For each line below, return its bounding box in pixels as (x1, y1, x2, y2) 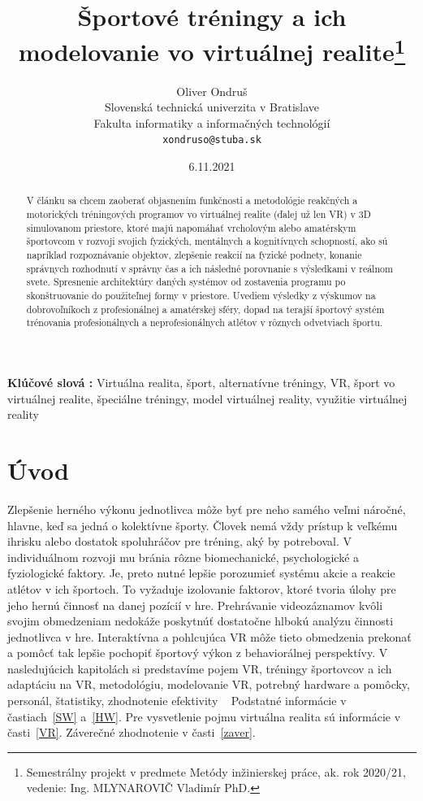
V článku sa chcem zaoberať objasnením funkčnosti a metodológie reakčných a (26, 194, 358, 207)
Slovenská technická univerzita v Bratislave (104, 98, 320, 115)
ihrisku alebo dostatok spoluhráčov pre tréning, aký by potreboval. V (7, 533, 352, 550)
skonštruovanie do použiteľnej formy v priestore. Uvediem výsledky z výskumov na (26, 289, 376, 303)
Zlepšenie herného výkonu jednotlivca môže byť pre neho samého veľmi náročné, (7, 500, 406, 517)
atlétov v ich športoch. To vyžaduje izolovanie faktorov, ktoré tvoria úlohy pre (7, 580, 396, 597)
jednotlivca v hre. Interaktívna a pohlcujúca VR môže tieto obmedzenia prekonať (7, 628, 412, 645)
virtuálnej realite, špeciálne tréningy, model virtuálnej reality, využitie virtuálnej (7, 390, 408, 407)
